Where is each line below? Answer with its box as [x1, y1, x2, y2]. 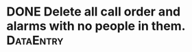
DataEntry [6, 33, 64, 48]
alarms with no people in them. [6, 18, 186, 34]
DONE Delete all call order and [6, 4, 181, 20]
